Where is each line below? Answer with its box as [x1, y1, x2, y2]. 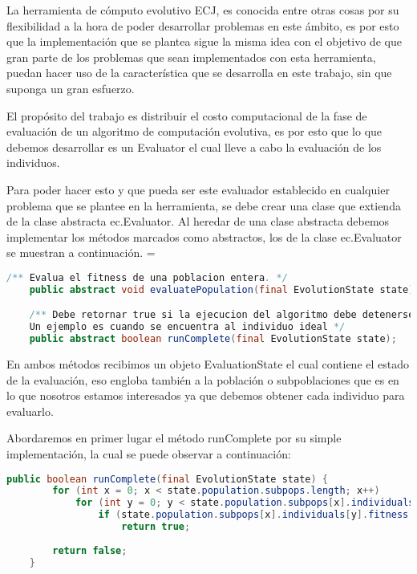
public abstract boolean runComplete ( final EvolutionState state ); [29, 333, 397, 345]
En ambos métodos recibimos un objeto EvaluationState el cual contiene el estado [6, 355, 409, 372]
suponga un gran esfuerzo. [6, 79, 135, 96]
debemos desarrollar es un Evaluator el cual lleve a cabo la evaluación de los [6, 138, 382, 155]
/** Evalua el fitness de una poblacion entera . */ [6, 271, 288, 283]
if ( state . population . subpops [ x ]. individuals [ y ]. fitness [98, 509, 409, 521]
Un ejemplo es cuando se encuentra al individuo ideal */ [29, 321, 346, 333]
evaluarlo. [6, 402, 54, 419]
